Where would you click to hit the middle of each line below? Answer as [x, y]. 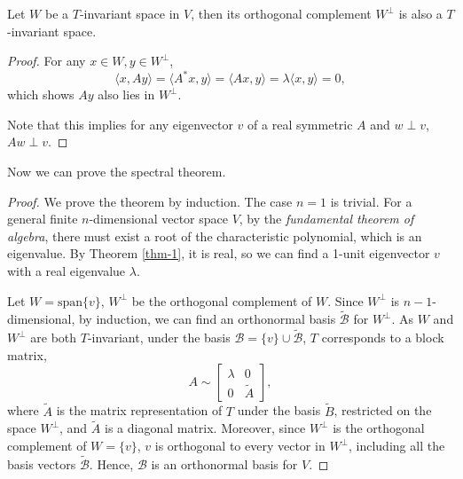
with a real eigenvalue [67, 271]
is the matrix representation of [139, 410]
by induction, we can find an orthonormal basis [207, 319]
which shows [41, 94]
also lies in [126, 94]
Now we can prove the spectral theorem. [117, 172]
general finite [43, 219]
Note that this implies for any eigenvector [120, 124]
